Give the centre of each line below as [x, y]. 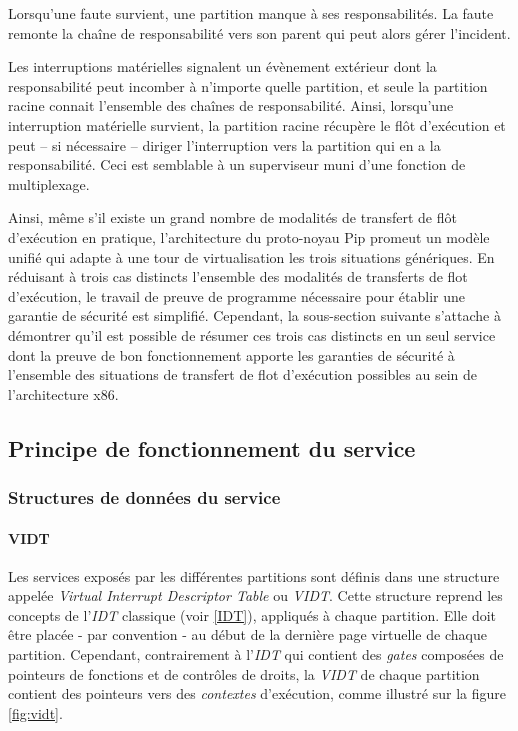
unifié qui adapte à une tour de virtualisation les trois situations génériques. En [251, 256]
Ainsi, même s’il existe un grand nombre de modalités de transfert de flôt [232, 217]
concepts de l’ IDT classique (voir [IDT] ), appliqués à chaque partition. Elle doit [252, 614]
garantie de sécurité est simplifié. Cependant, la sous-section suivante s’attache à [254, 315]
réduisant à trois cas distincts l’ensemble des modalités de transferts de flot [238, 276]
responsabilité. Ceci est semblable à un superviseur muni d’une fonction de [237, 164]
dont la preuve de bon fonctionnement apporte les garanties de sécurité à [231, 354]
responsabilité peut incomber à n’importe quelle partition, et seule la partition [248, 85]
